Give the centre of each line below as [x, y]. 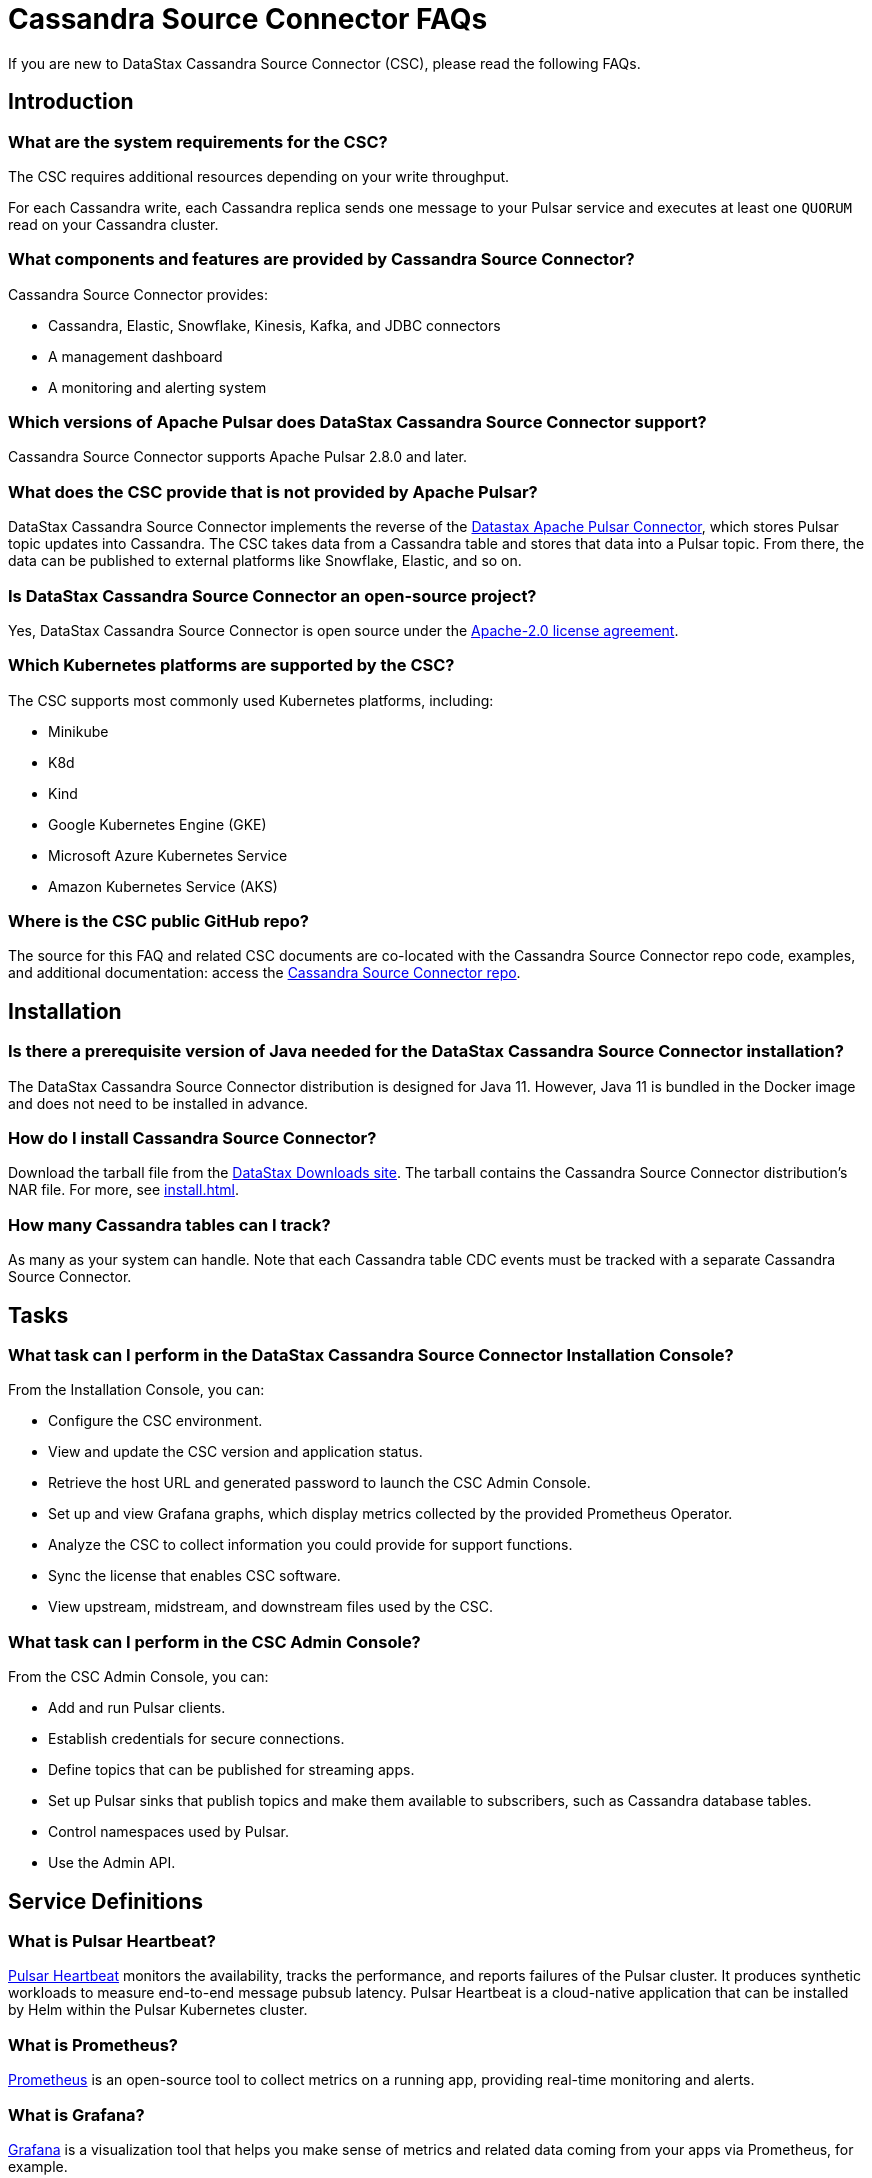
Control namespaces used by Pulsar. [168, 1832]
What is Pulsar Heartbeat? [112, 1941]
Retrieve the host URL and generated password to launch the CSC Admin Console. [319, 1483]
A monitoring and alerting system [157, 387]
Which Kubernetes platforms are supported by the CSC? [231, 665]
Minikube [78, 731]
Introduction [71, 102]
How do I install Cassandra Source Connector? [192, 1138]
